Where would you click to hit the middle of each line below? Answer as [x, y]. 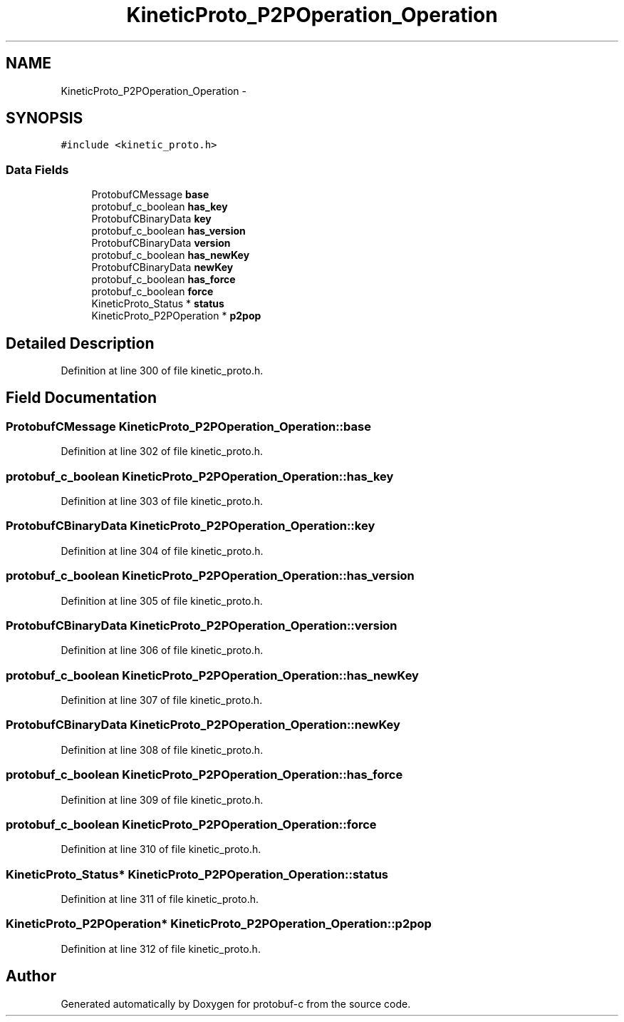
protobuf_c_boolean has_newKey [171, 255]
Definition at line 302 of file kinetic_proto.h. [162, 451]
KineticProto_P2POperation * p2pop [176, 316]
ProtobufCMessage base [150, 195]
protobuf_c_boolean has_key [160, 207]
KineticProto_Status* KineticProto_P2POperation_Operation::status [197, 874]
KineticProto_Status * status [158, 304]
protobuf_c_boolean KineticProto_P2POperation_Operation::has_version [210, 576]
